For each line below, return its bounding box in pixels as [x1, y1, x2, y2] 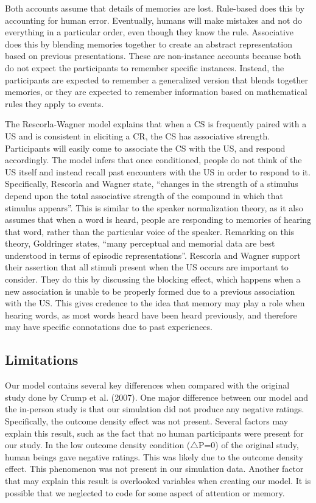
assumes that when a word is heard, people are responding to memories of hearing [5, 213, 312, 226]
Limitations [5, 350, 79, 369]
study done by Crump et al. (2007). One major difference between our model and [5, 390, 309, 403]
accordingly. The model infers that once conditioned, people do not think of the [5, 153, 302, 166]
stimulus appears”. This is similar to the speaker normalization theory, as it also [5, 201, 303, 214]
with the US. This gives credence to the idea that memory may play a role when [5, 297, 305, 309]
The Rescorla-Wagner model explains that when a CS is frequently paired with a [5, 118, 307, 130]
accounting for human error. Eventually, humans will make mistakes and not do [5, 13, 302, 26]
